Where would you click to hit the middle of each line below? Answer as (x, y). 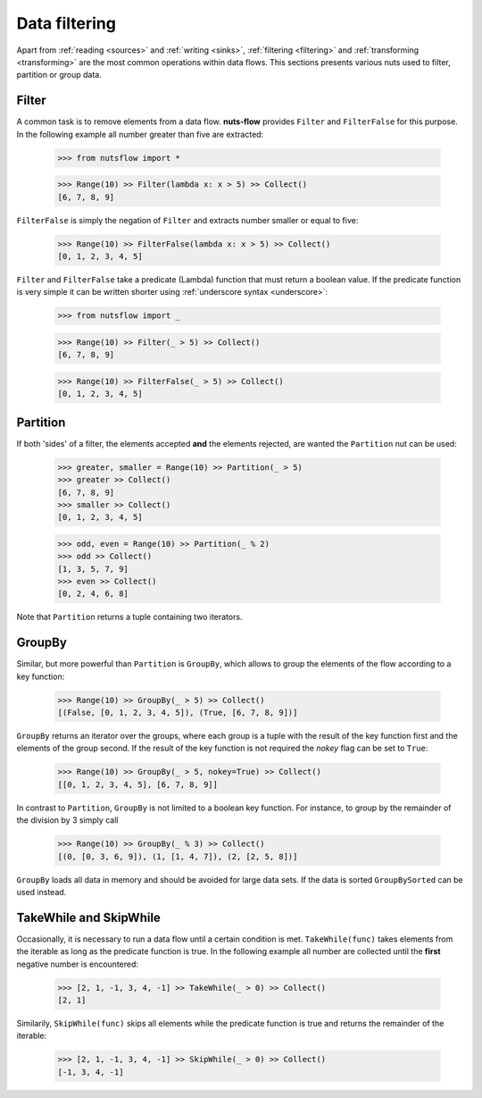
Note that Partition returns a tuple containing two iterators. (129, 617)
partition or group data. (59, 75)
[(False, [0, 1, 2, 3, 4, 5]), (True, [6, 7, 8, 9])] (178, 713)
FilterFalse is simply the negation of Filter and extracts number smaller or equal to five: (187, 220)
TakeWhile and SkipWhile (88, 917)
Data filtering (66, 23)
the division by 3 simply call (67, 820)
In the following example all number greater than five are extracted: (140, 134)
